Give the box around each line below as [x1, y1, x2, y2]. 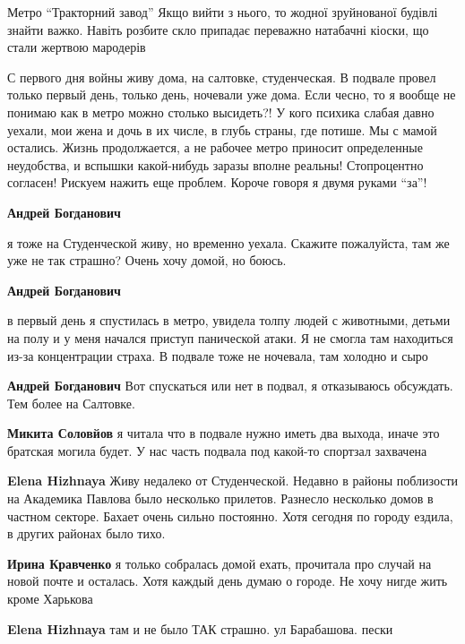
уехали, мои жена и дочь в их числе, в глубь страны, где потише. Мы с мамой [7, 120, 437, 139]
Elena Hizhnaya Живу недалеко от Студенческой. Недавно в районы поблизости [7, 471, 459, 490]
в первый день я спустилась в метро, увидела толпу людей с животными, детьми [7, 311, 451, 330]
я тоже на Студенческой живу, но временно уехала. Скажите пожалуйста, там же [7, 233, 450, 252]
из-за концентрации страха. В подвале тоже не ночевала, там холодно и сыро [7, 346, 428, 365]
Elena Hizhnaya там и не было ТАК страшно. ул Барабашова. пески [7, 619, 393, 638]
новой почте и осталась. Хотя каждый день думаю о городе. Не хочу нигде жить [7, 571, 448, 590]
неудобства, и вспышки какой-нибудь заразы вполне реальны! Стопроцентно [7, 155, 424, 174]
